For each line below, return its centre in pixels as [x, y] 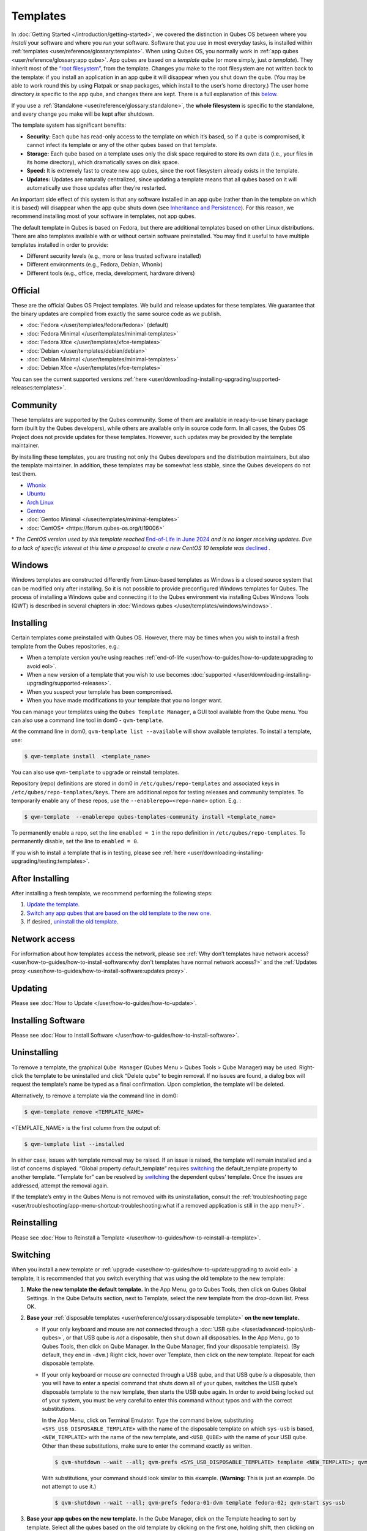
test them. [24, 474]
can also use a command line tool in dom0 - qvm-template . [87, 720]
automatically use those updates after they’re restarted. [96, 188]
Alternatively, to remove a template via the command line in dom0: [95, 1096]
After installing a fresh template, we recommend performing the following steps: [112, 893]
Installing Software [48, 1021]
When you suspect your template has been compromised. [99, 691]
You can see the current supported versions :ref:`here [79, 379]
